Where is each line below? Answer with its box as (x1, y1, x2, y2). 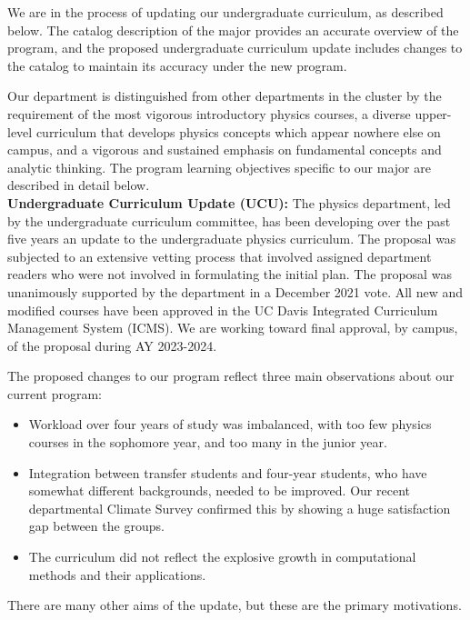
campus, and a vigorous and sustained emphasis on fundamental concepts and (7, 140, 442, 159)
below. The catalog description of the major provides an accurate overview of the (7, 20, 459, 39)
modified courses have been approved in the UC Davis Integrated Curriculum (7, 300, 438, 319)
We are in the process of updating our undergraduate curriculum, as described (7, 3, 444, 21)
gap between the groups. (28, 516, 165, 535)
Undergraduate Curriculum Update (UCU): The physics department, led (7, 193, 451, 212)
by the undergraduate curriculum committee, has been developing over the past (7, 211, 451, 230)
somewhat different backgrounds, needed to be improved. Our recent (28, 481, 410, 500)
